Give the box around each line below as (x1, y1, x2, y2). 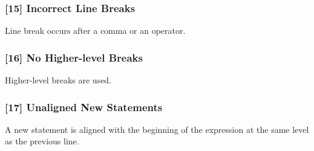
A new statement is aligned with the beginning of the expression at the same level (5, 123, 309, 135)
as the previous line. (5, 135, 79, 147)
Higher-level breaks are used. (5, 74, 112, 86)
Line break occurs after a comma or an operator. (5, 24, 186, 37)
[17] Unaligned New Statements (5, 99, 163, 114)
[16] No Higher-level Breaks (5, 50, 143, 65)
